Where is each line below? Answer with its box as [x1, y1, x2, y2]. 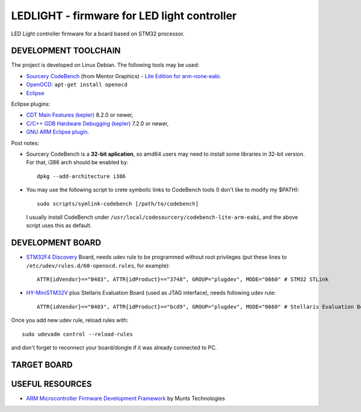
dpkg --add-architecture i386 [37, 173, 126, 180]
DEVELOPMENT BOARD [11, 238, 102, 248]
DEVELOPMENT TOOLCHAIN [11, 46, 121, 56]
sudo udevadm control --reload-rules [22, 331, 134, 337]
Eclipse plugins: [11, 100, 51, 108]
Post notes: [11, 139, 39, 147]
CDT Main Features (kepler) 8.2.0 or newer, [26, 111, 134, 118]
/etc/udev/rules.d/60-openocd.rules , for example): [26, 262, 170, 269]
